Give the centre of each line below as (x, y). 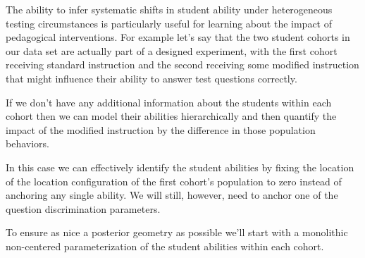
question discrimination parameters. (83, 208)
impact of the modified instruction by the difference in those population (161, 129)
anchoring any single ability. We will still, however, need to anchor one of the (172, 195)
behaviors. (27, 143)
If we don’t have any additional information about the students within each (169, 102)
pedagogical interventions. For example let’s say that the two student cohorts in (178, 37)
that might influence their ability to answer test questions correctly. (151, 78)
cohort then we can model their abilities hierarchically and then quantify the (171, 116)
